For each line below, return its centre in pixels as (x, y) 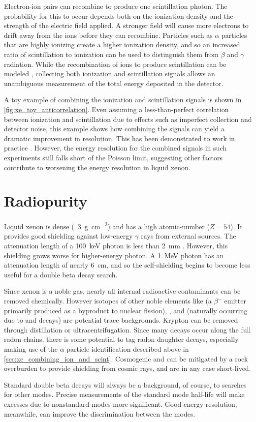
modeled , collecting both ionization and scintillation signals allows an (110, 74)
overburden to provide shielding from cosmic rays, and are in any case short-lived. (128, 368)
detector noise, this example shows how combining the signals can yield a (114, 129)
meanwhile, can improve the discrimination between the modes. (100, 413)
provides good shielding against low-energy (68, 236)
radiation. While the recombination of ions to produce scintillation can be (115, 64)
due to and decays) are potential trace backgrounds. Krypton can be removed (121, 320)
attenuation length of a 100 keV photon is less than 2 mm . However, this (116, 246)
